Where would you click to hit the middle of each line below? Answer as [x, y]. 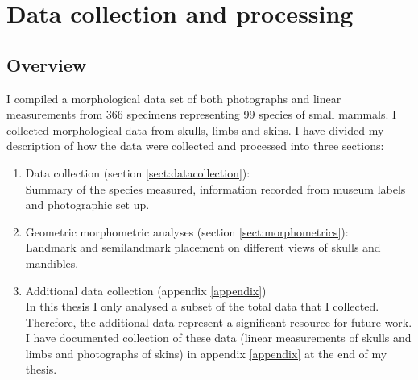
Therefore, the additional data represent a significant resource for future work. [219, 322]
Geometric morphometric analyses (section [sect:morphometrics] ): [187, 231]
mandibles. [52, 263]
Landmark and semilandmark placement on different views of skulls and [203, 247]
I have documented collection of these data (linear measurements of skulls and [218, 338]
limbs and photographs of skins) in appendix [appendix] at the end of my [206, 353]
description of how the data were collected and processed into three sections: [195, 146]
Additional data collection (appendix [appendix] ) [146, 290]
